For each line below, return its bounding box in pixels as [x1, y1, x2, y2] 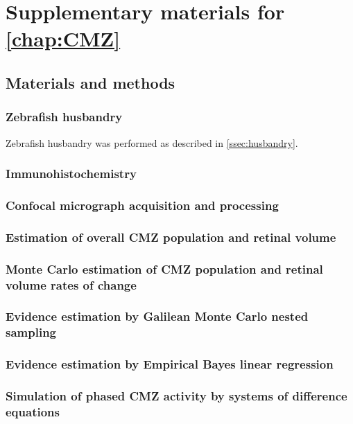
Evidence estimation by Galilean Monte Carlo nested [6, 308, 309, 325]
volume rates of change [6, 276, 137, 293]
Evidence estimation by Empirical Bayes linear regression [6, 355, 334, 373]
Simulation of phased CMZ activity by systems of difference [6, 387, 347, 404]
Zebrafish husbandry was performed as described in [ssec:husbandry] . [6, 135, 298, 150]
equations [6, 403, 60, 420]
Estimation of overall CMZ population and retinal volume [6, 228, 336, 245]
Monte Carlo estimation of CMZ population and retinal [6, 260, 323, 277]
